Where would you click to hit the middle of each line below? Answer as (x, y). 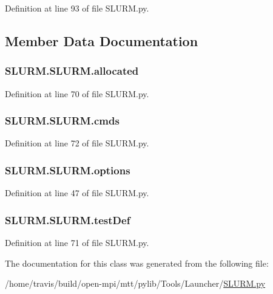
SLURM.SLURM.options (68, 170)
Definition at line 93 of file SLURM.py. (77, 8)
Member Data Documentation (102, 40)
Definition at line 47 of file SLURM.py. (77, 193)
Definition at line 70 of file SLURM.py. (77, 93)
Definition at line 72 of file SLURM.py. (77, 143)
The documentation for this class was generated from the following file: (137, 263)
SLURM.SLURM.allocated (72, 71)
